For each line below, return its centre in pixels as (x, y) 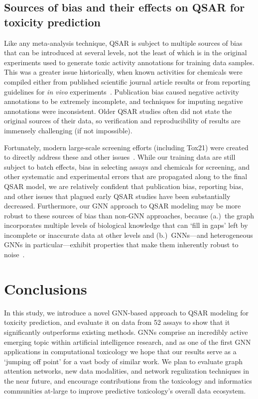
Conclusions (46, 288)
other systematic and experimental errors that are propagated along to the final (126, 176)
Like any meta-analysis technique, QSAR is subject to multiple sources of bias (123, 43)
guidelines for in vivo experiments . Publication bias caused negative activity (122, 91)
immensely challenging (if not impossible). (68, 130)
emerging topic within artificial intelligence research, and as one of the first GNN (128, 342)
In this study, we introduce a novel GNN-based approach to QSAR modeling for (127, 312)
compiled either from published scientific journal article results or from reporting (127, 81)
